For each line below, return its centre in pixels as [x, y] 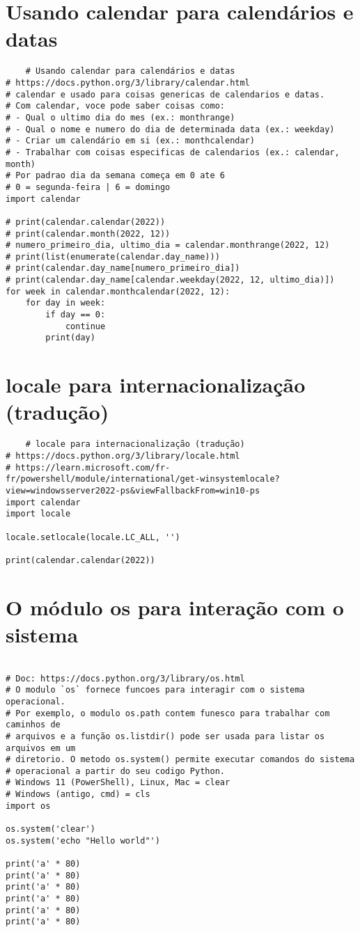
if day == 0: [76, 315]
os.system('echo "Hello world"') [83, 840]
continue [85, 326]
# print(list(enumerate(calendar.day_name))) [113, 256]
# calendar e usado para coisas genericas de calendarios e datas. [165, 94]
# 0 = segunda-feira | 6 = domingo [88, 187]
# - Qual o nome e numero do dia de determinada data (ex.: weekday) [170, 129]
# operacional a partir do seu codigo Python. [115, 771]
